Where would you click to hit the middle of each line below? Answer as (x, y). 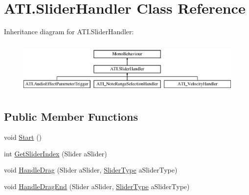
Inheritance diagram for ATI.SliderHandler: (69, 32)
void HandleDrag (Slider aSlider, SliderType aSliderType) (91, 170)
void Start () (23, 137)
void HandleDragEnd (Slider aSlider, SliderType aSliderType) (97, 186)
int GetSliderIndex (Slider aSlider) (56, 153)
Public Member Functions (71, 117)
